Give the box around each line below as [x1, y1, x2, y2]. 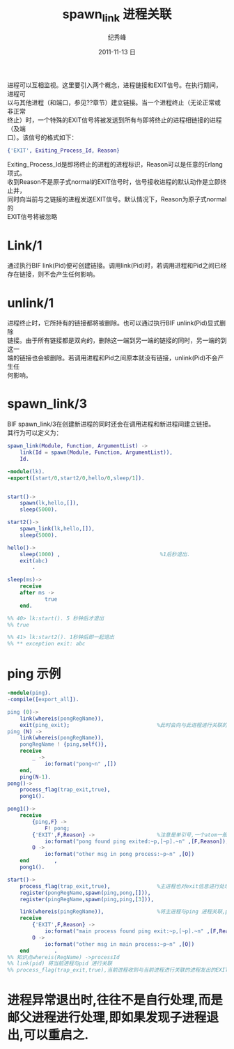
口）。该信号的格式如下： [7, 133, 78, 141]
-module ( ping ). [7, 689, 52, 697]
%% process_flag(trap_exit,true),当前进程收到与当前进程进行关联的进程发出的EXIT [7, 967, 228, 974]
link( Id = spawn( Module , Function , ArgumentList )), [19, 449, 173, 457]
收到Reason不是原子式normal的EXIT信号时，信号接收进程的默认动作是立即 [7, 178, 221, 186]
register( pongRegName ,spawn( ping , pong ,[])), [19, 889, 151, 896]
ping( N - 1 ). [19, 773, 52, 781]
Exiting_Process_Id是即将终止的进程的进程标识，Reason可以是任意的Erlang [7, 160, 223, 169]
